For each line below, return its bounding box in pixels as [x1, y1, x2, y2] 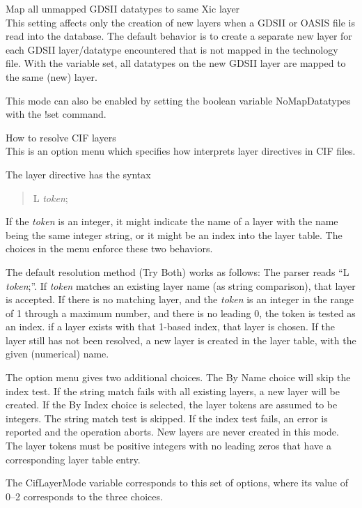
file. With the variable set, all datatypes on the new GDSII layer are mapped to [6, 56, 346, 70]
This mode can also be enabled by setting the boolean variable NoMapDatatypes [6, 93, 351, 107]
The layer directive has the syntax [6, 167, 151, 181]
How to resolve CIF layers [6, 130, 116, 144]
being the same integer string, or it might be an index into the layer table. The [6, 227, 343, 242]
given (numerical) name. [6, 346, 109, 361]
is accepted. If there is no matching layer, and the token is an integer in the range [6, 292, 354, 307]
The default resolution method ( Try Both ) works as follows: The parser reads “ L [6, 264, 349, 279]
